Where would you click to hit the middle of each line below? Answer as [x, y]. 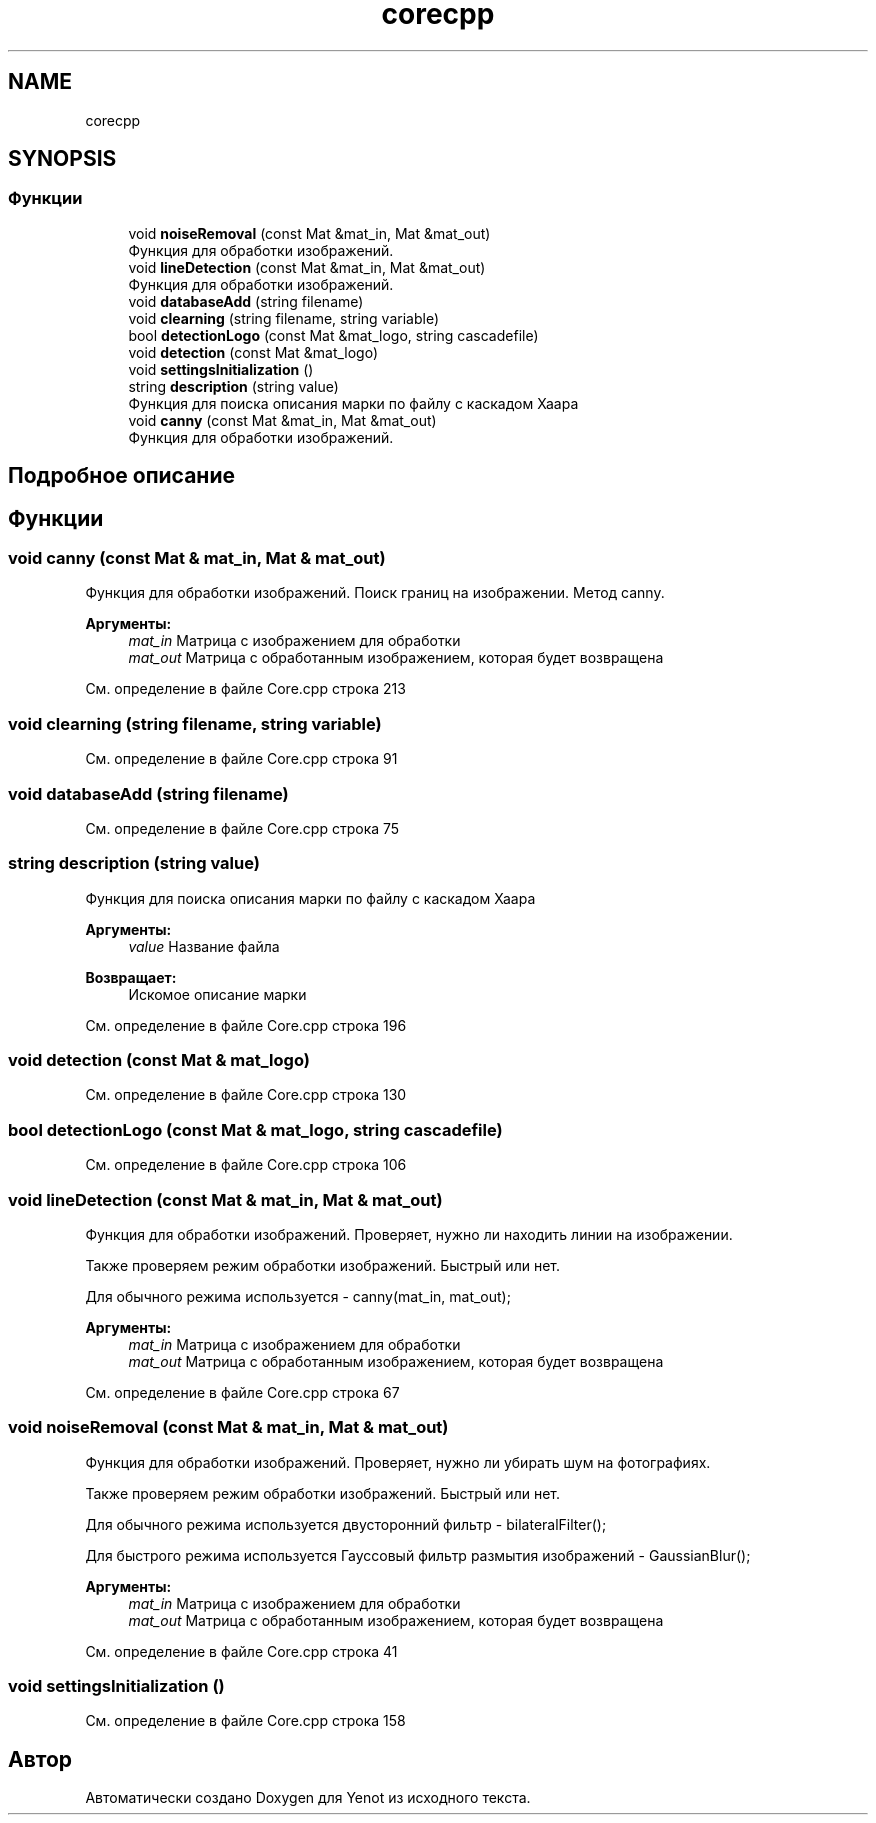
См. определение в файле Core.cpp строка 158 [245, 1721]
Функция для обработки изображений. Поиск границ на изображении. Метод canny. [375, 593]
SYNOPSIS [62, 159]
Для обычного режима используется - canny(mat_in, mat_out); [298, 1296]
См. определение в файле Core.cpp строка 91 [241, 759]
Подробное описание [121, 476]
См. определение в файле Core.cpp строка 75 [242, 828]
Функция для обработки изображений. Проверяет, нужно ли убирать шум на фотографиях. [398, 1462]
